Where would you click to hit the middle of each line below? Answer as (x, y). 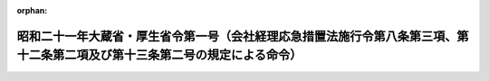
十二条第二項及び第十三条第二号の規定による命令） (159, 55)
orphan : (32, 10)
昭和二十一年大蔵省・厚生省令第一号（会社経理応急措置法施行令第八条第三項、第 (243, 36)
